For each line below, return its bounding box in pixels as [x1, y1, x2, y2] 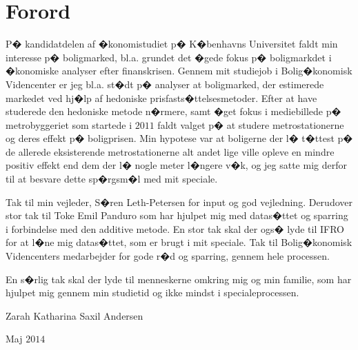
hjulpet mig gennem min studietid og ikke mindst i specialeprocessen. [6, 285, 299, 300]
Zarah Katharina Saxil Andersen [6, 308, 143, 322]
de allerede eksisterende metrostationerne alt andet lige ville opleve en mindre [6, 144, 335, 158]
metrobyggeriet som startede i [6, 117, 132, 132]
